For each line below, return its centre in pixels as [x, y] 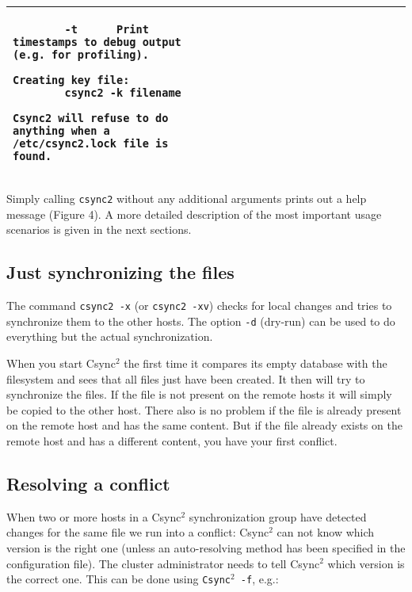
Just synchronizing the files [120, 272]
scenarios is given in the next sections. [99, 229]
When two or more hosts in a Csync [94, 516]
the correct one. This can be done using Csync [118, 579]
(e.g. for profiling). [81, 55]
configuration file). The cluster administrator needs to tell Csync [163, 563]
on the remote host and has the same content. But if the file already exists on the [204, 425]
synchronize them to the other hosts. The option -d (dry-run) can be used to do [201, 321]
